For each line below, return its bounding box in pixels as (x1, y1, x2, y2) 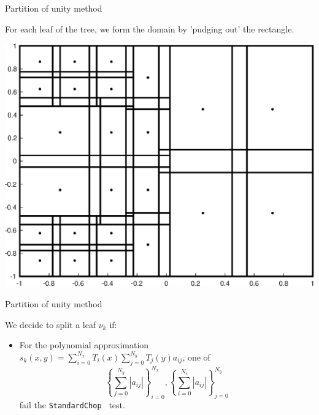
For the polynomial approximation (19, 338, 149, 351)
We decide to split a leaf (5, 318, 96, 331)
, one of (182, 350, 210, 363)
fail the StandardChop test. (19, 398, 125, 411)
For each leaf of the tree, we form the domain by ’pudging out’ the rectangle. (5, 22, 294, 35)
